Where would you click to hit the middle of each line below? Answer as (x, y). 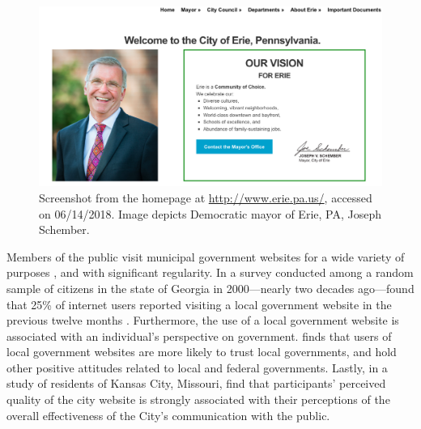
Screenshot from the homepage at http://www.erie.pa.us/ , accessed (206, 197)
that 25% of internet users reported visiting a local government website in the (199, 304)
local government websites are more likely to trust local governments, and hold (202, 352)
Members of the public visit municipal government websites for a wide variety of (206, 256)
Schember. (64, 229)
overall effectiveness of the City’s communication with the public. (168, 415)
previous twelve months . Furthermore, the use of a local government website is (203, 320)
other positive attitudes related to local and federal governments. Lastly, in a (197, 367)
